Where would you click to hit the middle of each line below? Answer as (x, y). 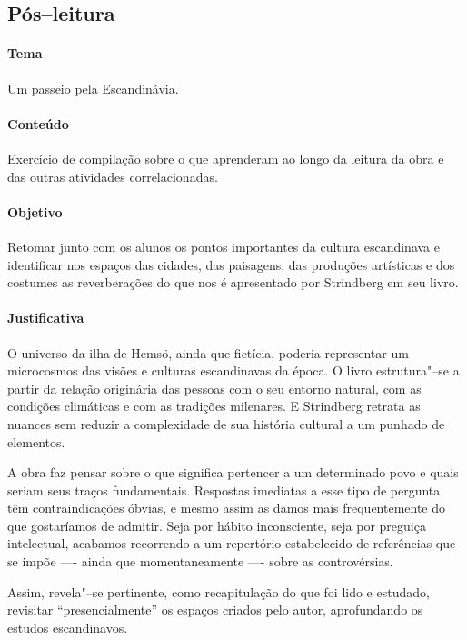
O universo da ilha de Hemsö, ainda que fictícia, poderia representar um (208, 352)
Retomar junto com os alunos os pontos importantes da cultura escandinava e (224, 246)
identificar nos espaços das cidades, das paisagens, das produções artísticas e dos (231, 264)
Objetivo (35, 211)
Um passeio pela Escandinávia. (93, 88)
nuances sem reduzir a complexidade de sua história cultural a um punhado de (226, 423)
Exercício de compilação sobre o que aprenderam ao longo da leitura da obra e (226, 158)
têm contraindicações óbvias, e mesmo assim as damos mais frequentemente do (227, 508)
